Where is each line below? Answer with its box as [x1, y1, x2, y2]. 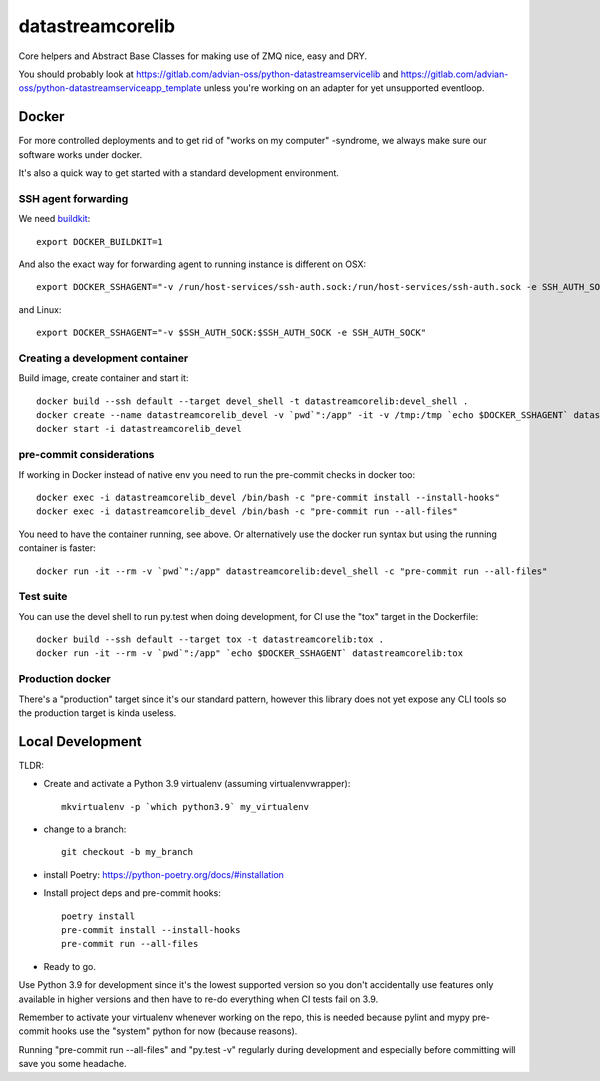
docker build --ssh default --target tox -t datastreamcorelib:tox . [36, 634, 385, 645]
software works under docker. [18, 148, 143, 160]
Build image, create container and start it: [18, 372, 189, 384]
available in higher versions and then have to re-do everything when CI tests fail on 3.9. [18, 993, 379, 1005]
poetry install [61, 910, 136, 922]
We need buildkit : [18, 213, 91, 225]
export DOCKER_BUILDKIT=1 [36, 236, 164, 247]
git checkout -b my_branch [61, 846, 194, 858]
